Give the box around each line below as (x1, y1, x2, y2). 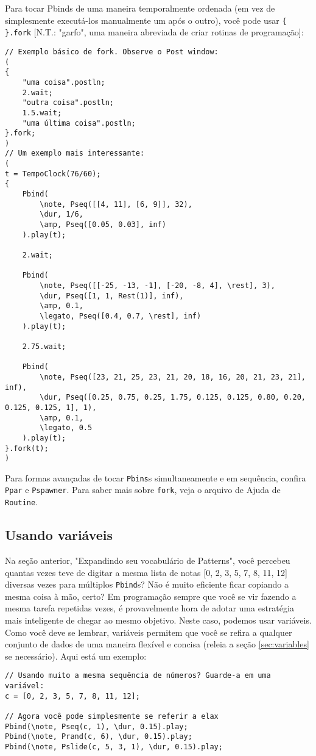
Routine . (5, 495, 38, 508)
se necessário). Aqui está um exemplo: (5, 649, 147, 662)
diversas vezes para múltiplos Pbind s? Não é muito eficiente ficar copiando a (5, 578, 289, 591)
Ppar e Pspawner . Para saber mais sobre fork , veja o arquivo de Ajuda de (5, 483, 281, 496)
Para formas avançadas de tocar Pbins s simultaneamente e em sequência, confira (5, 471, 306, 484)
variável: (5, 682, 44, 691)
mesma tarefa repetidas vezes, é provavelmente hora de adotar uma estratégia (5, 602, 294, 614)
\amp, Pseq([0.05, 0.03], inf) (40, 220, 166, 229)
